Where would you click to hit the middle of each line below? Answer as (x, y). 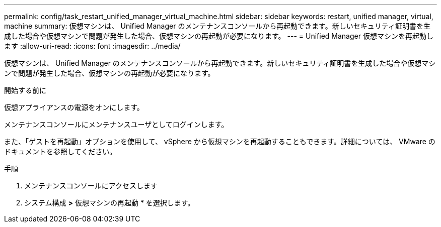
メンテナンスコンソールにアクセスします (91, 186)
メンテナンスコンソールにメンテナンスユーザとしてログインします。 (116, 124)
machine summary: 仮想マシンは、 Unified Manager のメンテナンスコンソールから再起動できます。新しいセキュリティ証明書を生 (217, 26)
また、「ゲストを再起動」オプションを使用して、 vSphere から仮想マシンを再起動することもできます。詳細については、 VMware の (220, 141)
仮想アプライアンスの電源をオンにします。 (74, 107)
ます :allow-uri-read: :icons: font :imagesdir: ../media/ (92, 46)
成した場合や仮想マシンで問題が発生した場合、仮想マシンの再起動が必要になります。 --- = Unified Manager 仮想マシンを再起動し (219, 36)
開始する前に (25, 90)
